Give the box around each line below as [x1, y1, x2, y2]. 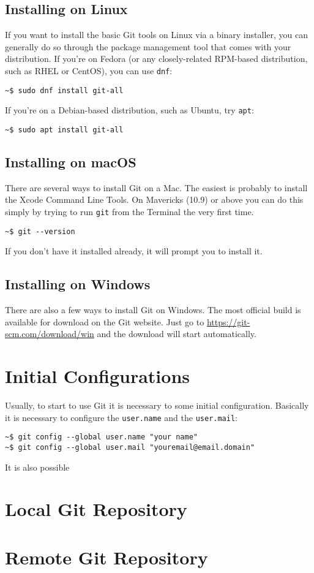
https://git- [206, 315, 250, 328]
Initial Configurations [5, 363, 190, 389]
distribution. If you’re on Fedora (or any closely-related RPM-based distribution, [5, 52, 308, 65]
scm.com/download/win [5, 327, 94, 340]
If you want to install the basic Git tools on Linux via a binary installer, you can [5, 28, 308, 41]
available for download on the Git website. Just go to [5, 315, 204, 328]
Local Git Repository [5, 496, 187, 522]
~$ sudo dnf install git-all [5, 86, 124, 95]
